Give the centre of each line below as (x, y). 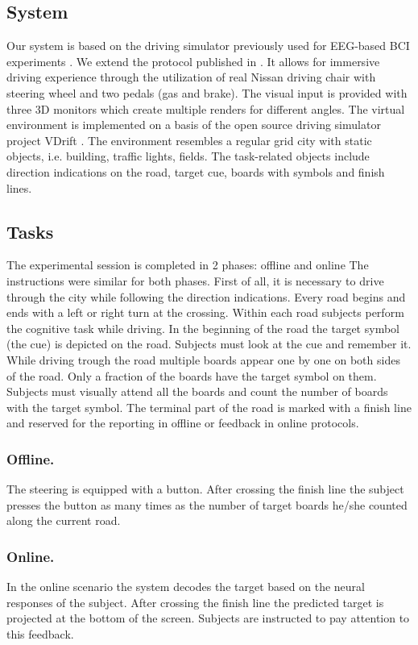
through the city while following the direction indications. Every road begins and (206, 296)
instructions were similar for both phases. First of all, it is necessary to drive (195, 280)
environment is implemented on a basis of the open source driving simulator (194, 125)
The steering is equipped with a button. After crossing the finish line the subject (205, 489)
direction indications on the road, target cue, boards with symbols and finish (196, 171)
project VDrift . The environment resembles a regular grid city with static (189, 140)
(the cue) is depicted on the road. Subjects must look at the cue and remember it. (209, 344)
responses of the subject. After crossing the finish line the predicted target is (195, 602)
